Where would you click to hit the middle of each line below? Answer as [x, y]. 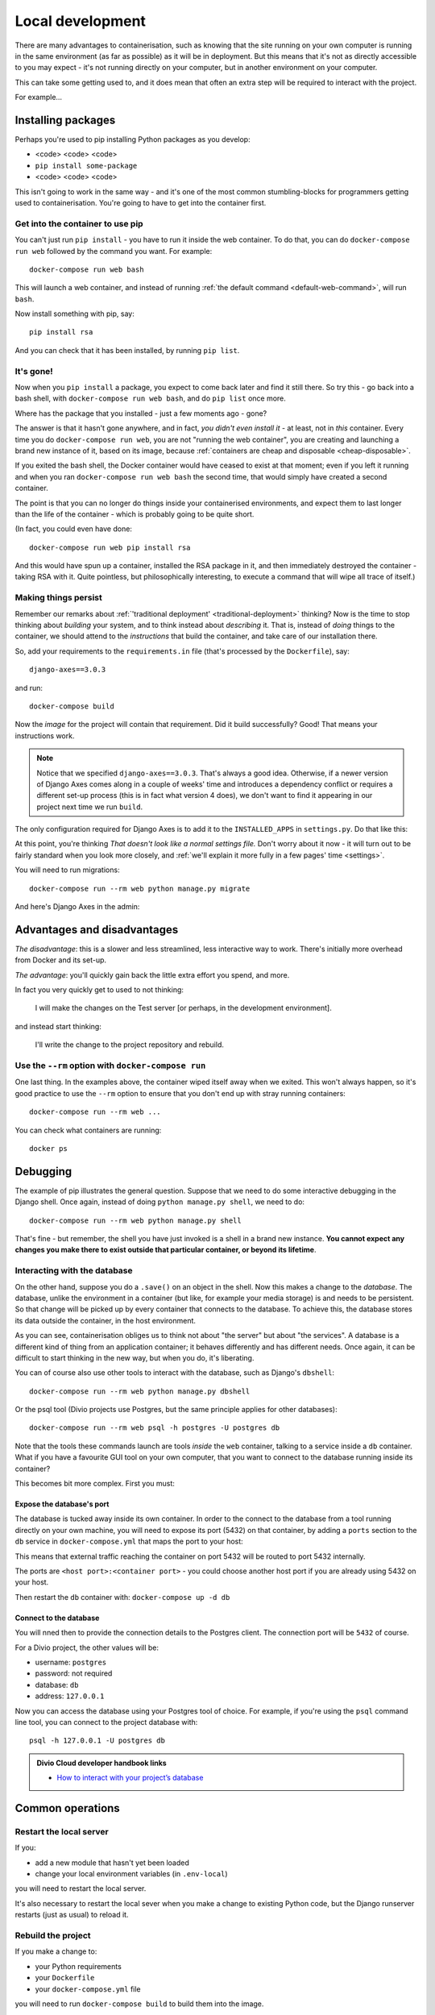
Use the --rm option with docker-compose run [110, 1066]
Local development [81, 21]
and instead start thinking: [58, 1026]
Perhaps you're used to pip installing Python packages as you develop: [133, 139]
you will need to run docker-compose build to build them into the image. [139, 2004]
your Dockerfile [65, 1978]
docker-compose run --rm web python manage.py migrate [140, 888]
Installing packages [65, 120]
